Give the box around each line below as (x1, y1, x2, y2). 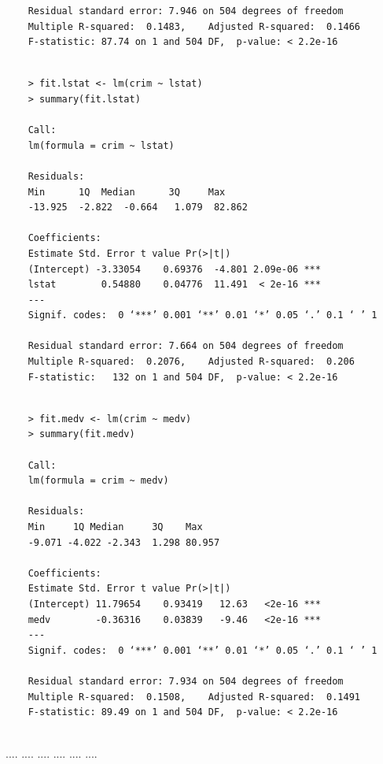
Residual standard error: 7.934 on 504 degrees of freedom (28, 675, 344, 687)
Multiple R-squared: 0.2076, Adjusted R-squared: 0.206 (28, 356, 355, 368)
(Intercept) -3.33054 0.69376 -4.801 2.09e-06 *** (28, 263, 321, 275)
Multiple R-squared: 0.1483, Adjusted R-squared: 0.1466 (28, 20, 361, 32)
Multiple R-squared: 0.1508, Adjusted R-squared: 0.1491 (28, 691, 361, 703)
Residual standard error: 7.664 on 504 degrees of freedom (28, 340, 344, 352)
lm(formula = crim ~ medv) (28, 475, 169, 487)
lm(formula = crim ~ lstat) (28, 139, 175, 151)
